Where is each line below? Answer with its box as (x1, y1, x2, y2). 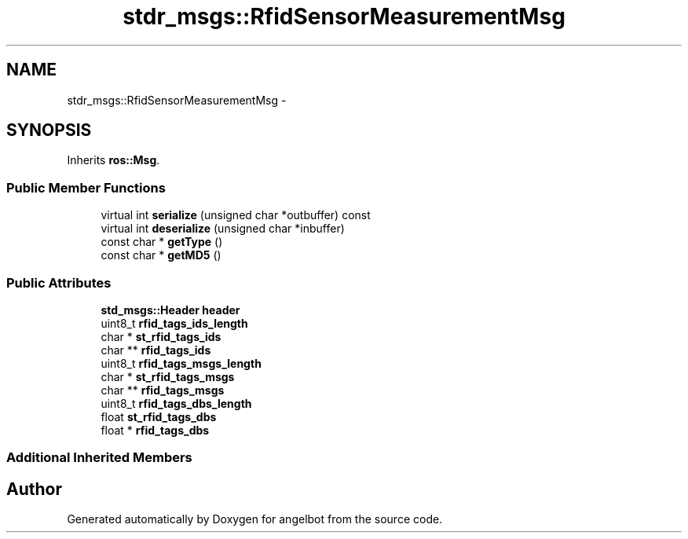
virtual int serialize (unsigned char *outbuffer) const (101, 208, 371, 222)
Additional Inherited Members (6, 449, 192, 466)
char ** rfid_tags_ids (101, 343, 211, 357)
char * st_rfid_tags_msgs (101, 369, 235, 383)
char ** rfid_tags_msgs (101, 383, 225, 397)
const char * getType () (101, 235, 223, 249)
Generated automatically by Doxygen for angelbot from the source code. (67, 512, 443, 526)
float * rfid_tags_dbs (101, 423, 210, 437)
